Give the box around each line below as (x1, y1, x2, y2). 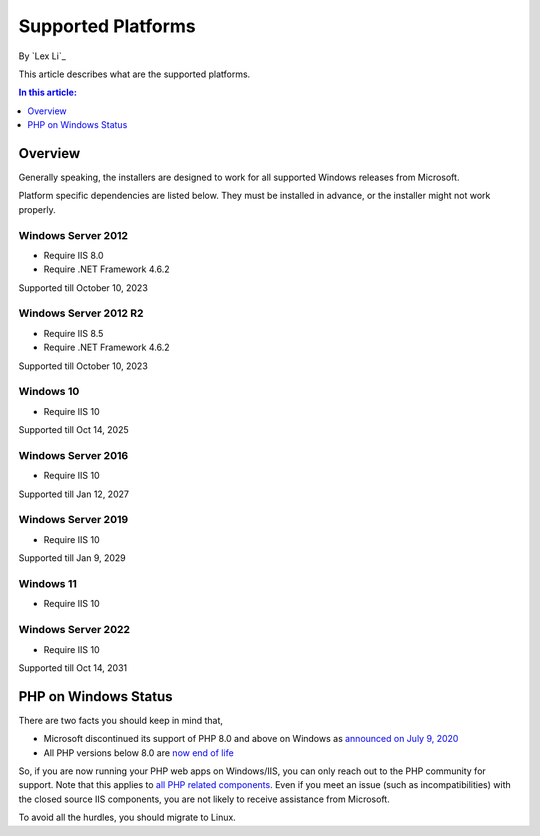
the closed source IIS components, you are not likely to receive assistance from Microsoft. (18, 793, 390, 805)
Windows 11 (18, 577, 77, 590)
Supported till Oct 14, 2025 (18, 424, 129, 436)
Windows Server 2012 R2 (18, 306, 144, 320)
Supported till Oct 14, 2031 (18, 661, 128, 674)
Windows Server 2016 (18, 448, 129, 462)
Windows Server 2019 (18, 513, 129, 527)
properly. (18, 203, 56, 215)
